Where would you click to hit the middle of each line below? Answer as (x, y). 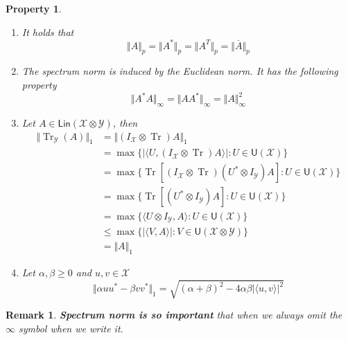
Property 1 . (34, 8)
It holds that (48, 32)
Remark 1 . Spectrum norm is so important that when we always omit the (174, 314)
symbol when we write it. (71, 328)
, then (125, 122)
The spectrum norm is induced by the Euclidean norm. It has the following (180, 71)
